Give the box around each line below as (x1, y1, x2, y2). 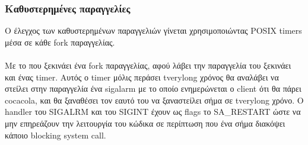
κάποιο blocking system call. (5, 128, 106, 141)
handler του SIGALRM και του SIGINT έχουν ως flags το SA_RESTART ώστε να (5, 105, 301, 118)
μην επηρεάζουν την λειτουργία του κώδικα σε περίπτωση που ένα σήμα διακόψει (5, 117, 285, 129)
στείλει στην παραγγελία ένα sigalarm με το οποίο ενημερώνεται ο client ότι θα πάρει (5, 82, 301, 95)
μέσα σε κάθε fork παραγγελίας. (5, 36, 115, 48)
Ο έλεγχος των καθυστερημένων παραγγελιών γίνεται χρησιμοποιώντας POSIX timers (5, 24, 302, 37)
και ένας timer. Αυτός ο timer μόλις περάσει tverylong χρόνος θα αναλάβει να (5, 70, 279, 83)
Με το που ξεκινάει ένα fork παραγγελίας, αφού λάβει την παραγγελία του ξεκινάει (5, 59, 291, 71)
